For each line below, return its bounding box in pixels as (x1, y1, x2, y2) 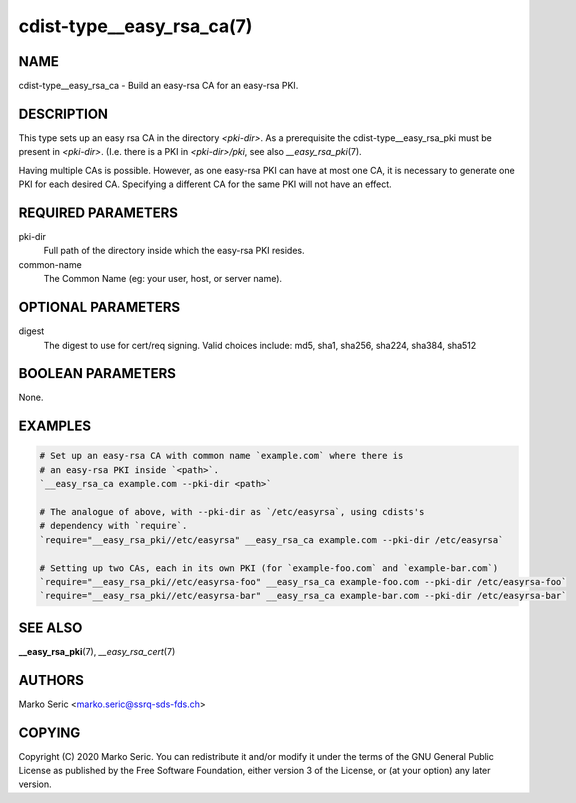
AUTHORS (18, 671, 85, 689)
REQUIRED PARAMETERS (18, 204, 179, 221)
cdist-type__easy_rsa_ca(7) (18, 15, 253, 37)
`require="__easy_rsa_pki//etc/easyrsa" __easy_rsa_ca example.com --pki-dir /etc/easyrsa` (39, 534, 504, 545)
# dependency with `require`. (39, 520, 188, 532)
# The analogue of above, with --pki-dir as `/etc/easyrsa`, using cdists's (39, 506, 425, 517)
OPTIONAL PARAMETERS (18, 299, 181, 316)
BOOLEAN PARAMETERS (18, 365, 177, 382)
